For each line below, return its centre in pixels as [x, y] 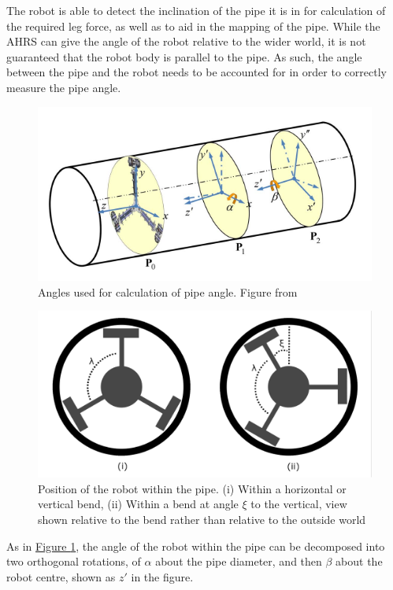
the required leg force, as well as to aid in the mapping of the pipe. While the [193, 26]
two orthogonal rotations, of [74, 561]
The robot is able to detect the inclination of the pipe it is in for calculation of [196, 10]
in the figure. [162, 576]
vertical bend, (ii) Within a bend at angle [138, 504]
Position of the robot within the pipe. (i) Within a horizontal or [192, 488]
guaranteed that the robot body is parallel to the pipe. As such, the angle [184, 56]
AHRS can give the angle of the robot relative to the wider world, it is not [186, 41]
